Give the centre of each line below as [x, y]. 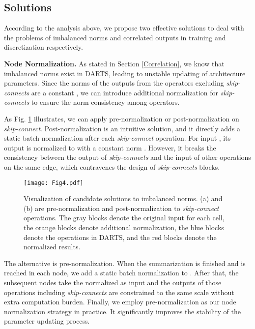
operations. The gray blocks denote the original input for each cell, [124, 218]
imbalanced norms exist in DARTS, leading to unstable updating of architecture [125, 73]
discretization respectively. [43, 47]
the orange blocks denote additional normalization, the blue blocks [124, 227]
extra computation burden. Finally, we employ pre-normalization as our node [120, 302]
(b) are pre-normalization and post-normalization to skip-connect [121, 208]
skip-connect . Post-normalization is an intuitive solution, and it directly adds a [122, 128]
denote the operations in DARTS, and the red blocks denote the [120, 237]
